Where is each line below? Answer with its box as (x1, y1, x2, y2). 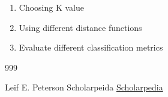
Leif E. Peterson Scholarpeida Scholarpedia (5, 81, 163, 93)
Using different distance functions (19, 21, 142, 33)
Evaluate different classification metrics (19, 41, 163, 54)
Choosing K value (19, 1, 84, 13)
